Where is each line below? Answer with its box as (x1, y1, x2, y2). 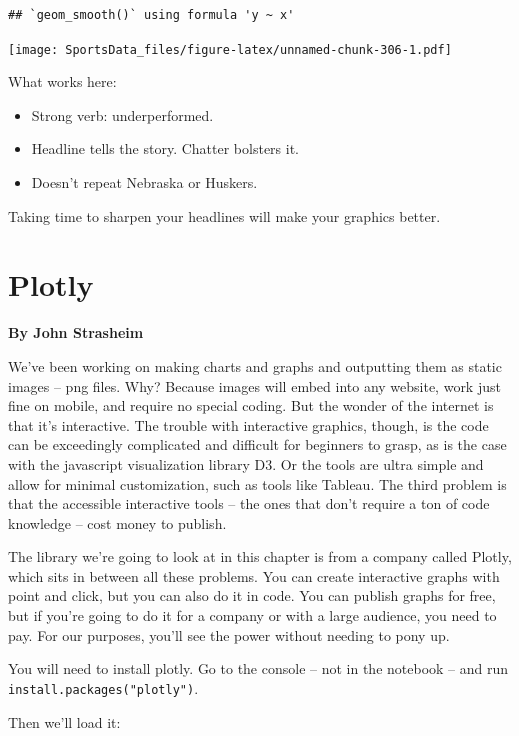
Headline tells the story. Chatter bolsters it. (31, 138, 299, 159)
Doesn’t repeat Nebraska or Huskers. (31, 172, 258, 193)
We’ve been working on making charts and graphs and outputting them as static (8, 355, 502, 376)
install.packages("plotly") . (8, 677, 199, 698)
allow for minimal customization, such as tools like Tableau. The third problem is (8, 473, 507, 494)
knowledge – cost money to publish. (8, 512, 227, 533)
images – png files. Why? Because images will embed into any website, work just (8, 375, 501, 396)
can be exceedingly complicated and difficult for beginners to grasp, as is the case (8, 434, 507, 455)
